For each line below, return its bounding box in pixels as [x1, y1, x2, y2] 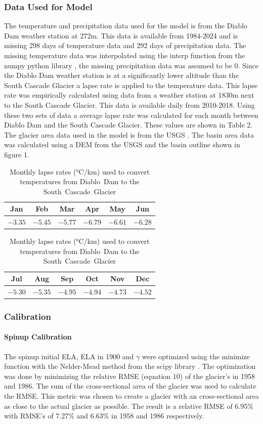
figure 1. [4, 149, 29, 159]
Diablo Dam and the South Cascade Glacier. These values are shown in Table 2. [4, 119, 253, 130]
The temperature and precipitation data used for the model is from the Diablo [4, 20, 247, 31]
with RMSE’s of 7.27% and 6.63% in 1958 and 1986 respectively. [4, 410, 204, 421]
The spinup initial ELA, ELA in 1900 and [4, 351, 134, 361]
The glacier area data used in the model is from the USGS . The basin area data [4, 129, 254, 140]
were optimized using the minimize [142, 351, 250, 361]
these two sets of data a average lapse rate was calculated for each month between [4, 109, 258, 120]
